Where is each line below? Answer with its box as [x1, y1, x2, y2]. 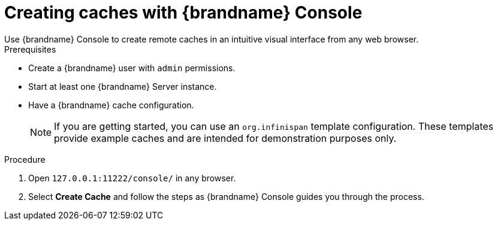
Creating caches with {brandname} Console [4, 2, 363, 23]
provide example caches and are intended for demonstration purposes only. [54, 132, 397, 144]
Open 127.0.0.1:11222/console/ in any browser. [28, 172, 236, 183]
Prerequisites [4, 44, 56, 54]
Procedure [4, 154, 46, 165]
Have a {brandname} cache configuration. [28, 99, 194, 110]
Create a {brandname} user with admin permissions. [28, 62, 236, 73]
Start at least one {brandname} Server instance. [28, 81, 217, 92]
